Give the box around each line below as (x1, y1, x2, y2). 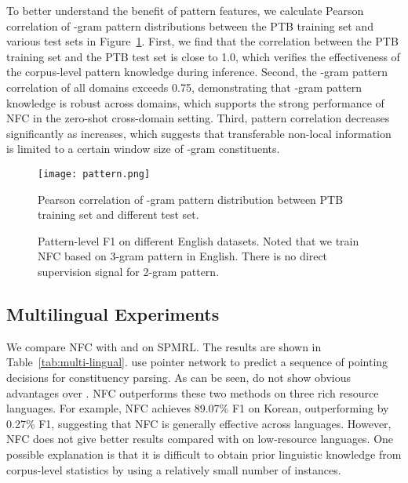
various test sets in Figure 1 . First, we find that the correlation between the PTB (6, 33, 399, 49)
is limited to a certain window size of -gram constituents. (6, 140, 280, 157)
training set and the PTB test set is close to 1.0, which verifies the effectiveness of (6, 48, 400, 64)
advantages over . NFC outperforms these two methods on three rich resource (6, 384, 379, 401)
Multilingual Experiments (6, 301, 220, 325)
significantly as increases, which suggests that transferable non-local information (6, 125, 392, 141)
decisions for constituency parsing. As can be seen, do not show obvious (6, 369, 351, 385)
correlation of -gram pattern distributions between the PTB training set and (6, 17, 373, 34)
